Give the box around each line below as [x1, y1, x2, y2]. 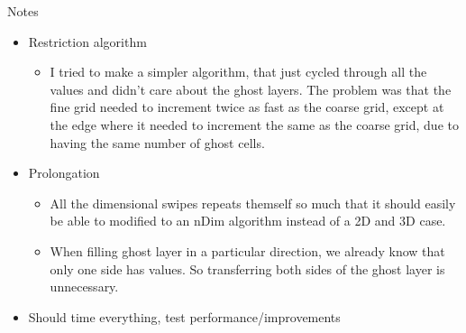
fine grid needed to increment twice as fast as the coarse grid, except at [50, 97, 444, 116]
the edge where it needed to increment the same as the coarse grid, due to [50, 115, 459, 134]
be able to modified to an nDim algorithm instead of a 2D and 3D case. [50, 211, 446, 230]
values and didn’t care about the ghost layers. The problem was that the [50, 79, 452, 98]
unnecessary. [50, 277, 119, 296]
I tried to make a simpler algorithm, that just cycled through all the [50, 62, 427, 81]
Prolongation [28, 163, 100, 182]
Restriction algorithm [28, 32, 147, 51]
